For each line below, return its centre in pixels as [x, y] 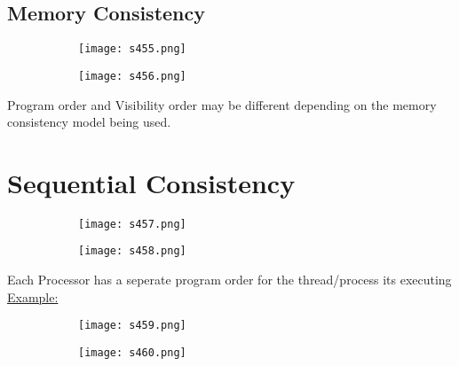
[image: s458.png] [132, 251]
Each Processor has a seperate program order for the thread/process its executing [229, 280]
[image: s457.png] [132, 224]
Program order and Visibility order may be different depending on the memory [222, 104]
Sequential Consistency [151, 182]
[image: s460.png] [132, 352]
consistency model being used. [89, 122]
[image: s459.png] [132, 326]
